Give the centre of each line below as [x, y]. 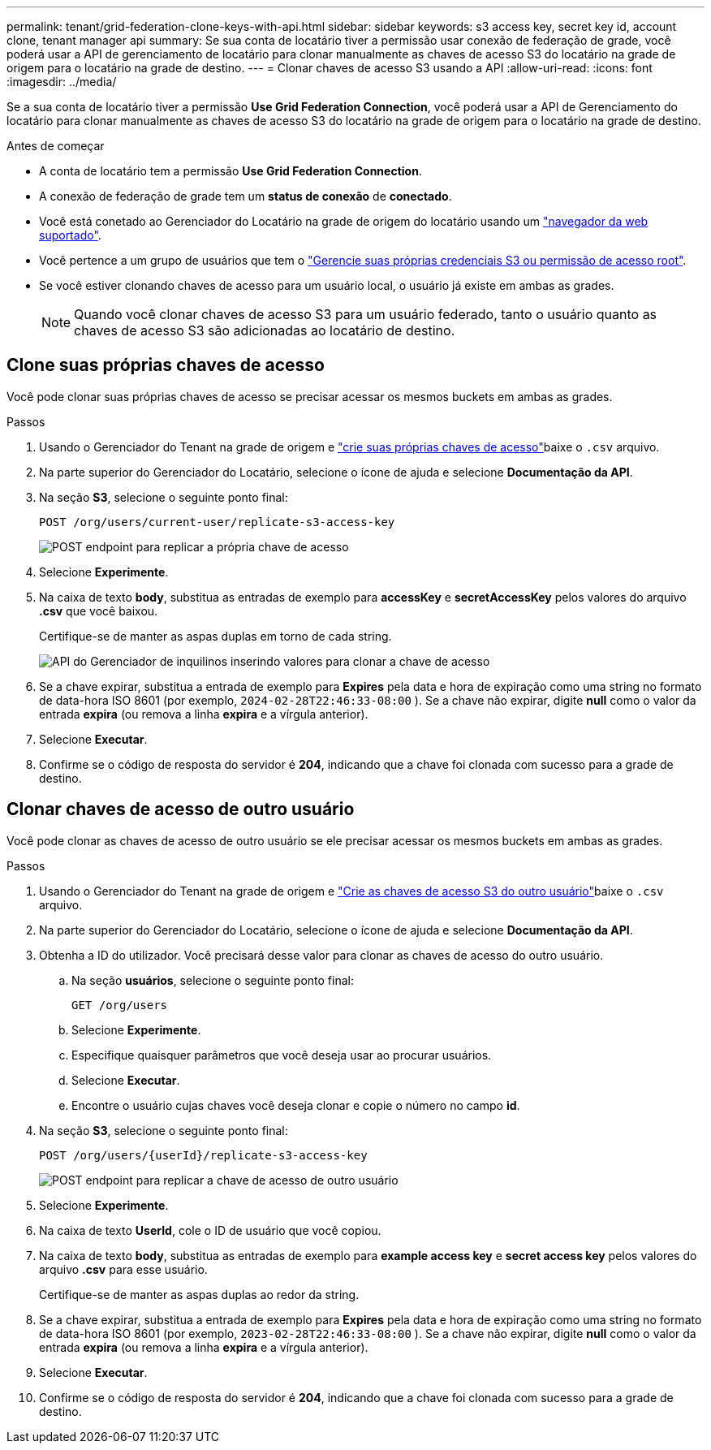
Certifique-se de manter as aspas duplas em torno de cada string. [215, 636]
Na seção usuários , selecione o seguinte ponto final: [213, 980]
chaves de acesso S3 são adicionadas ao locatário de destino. [265, 330]
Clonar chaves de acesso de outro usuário [181, 809]
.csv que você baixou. [99, 611]
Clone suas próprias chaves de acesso [166, 365]
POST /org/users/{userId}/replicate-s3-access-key [203, 1155]
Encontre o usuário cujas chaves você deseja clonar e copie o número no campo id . [296, 1105]
